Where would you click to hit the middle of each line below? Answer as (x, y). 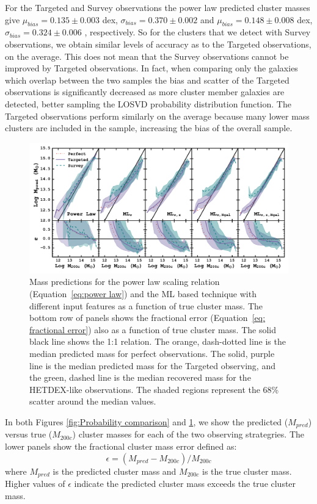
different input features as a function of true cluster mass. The (146, 305)
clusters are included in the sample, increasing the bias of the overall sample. (149, 128)
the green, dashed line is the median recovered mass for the (140, 377)
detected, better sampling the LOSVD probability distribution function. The (148, 103)
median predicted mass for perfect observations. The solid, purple (152, 353)
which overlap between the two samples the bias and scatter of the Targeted (147, 80)
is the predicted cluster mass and (115, 471)
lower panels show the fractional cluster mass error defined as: (121, 446)
